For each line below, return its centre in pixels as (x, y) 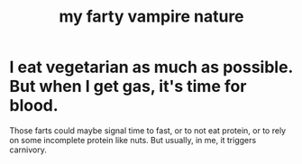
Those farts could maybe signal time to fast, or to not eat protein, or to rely (148, 130)
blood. (34, 106)
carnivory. (28, 150)
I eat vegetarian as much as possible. (151, 67)
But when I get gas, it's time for (128, 87)
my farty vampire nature (151, 17)
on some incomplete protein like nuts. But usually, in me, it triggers (133, 140)
